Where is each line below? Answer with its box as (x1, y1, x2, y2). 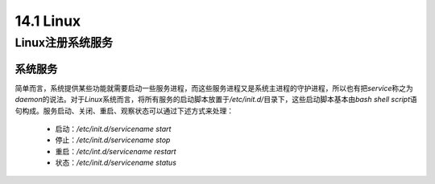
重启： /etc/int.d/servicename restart (55, 146, 176, 156)
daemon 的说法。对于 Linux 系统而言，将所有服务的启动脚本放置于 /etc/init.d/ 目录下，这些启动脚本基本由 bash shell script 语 (14, 95, 418, 104)
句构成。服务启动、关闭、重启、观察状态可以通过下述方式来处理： (14, 105, 234, 116)
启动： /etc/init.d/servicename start (55, 124, 172, 133)
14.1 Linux (14, 12, 81, 30)
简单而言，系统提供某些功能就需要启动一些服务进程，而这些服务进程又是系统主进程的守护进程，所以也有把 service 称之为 (14, 83, 414, 92)
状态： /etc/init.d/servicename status (55, 157, 177, 168)
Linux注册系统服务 (14, 35, 113, 50)
